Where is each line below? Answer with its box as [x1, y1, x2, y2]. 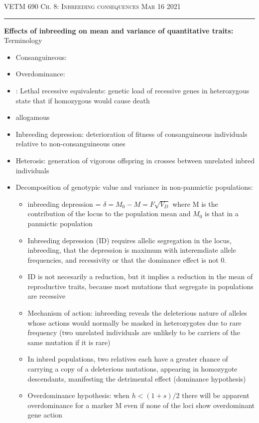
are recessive [27, 291, 66, 301]
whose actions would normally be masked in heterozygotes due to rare [27, 317, 242, 328]
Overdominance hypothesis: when [27, 390, 129, 401]
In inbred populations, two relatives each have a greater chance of [27, 354, 228, 364]
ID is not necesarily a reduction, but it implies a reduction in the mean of [27, 271, 253, 282]
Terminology [4, 35, 42, 45]
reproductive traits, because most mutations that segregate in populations [27, 281, 254, 291]
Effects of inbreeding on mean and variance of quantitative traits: [4, 25, 234, 35]
